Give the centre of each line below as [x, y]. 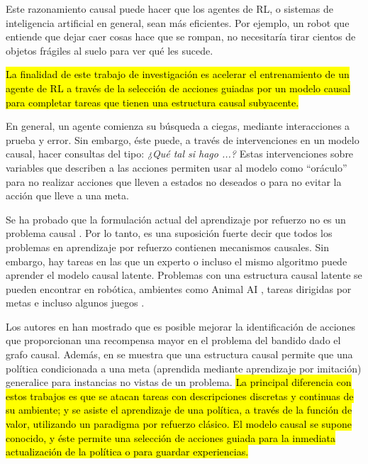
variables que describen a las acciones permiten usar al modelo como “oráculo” [177, 167]
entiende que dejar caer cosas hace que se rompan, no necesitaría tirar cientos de [181, 37]
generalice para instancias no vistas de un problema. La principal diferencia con [179, 382]
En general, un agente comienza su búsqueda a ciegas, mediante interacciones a [178, 126]
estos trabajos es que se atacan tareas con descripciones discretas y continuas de [180, 396]
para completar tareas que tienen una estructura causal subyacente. [152, 102]
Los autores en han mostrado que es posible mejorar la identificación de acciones [181, 326]
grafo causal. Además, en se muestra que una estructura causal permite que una [179, 354]
